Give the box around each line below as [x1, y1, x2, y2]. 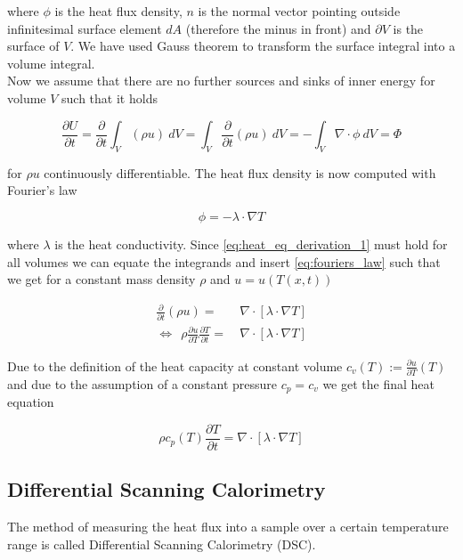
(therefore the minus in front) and [185, 19, 371, 37]
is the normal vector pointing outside [198, 2, 401, 20]
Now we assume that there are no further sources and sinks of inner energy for [7, 71, 435, 90]
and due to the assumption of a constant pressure [7, 374, 278, 393]
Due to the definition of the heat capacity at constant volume [7, 356, 343, 375]
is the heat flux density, [54, 2, 183, 20]
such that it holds [61, 88, 158, 107]
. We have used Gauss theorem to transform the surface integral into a [70, 37, 456, 55]
